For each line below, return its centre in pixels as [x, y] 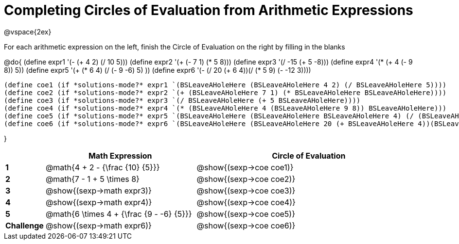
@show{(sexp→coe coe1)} [245, 167]
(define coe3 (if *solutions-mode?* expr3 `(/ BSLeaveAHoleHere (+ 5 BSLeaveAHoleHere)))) [182, 100]
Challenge [25, 225]
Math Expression [120, 155]
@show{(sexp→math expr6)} [98, 225]
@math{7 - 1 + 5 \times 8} [92, 179]
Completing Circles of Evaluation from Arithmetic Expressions [209, 10]
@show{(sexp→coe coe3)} [246, 190]
